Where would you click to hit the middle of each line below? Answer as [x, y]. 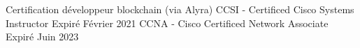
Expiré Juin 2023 [42, 37]
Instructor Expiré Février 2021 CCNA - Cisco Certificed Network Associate [167, 23]
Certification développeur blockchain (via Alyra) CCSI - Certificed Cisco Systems [180, 9]
